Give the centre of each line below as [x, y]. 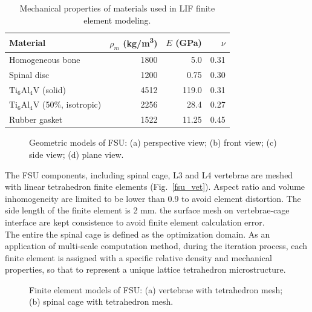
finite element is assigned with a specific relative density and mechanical [138, 257]
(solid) [54, 89]
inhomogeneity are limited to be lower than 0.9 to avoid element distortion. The [153, 198]
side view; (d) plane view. [76, 154]
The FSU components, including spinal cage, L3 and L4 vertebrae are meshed [149, 174]
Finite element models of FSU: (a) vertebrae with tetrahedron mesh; [156, 289]
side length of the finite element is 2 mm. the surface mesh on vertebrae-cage [147, 210]
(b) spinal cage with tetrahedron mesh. [101, 301]
